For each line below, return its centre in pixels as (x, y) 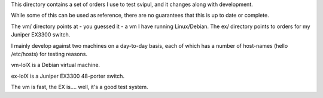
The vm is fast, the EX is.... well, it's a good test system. (80, 87)
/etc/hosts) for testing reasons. (49, 54)
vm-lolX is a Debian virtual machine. (56, 65)
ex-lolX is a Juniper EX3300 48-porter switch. (68, 76)
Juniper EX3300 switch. (41, 35)
